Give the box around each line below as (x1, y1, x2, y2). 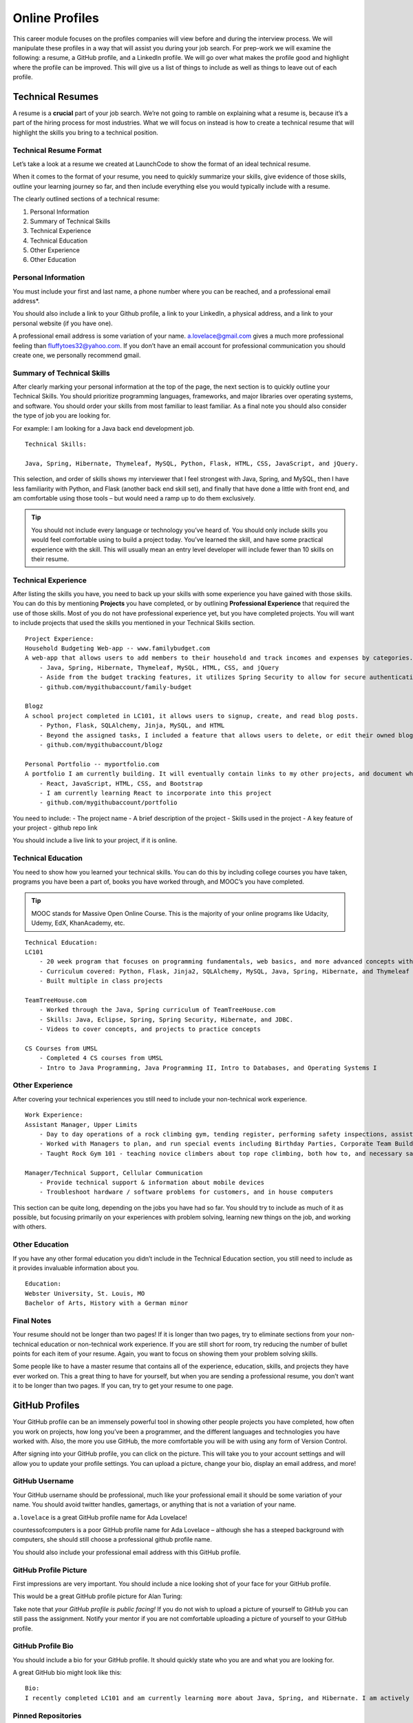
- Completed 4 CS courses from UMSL (39, 1054, 163, 1062)
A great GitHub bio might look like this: (12, 1669, 122, 1677)
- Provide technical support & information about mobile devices (39, 1179, 265, 1186)
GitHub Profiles (12, 1400, 80, 1411)
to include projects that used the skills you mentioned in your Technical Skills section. (12, 619, 255, 627)
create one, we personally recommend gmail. (12, 351, 141, 359)
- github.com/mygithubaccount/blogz (39, 741, 163, 748)
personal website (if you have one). (12, 319, 113, 327)
